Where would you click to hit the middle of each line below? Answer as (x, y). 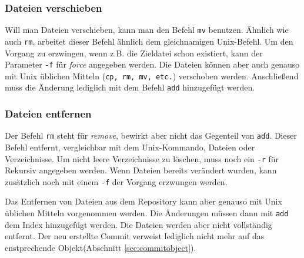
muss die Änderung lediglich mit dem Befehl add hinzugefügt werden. (130, 87)
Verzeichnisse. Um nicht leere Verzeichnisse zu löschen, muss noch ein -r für (142, 158)
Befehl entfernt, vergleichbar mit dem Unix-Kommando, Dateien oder (130, 147)
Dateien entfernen (48, 114)
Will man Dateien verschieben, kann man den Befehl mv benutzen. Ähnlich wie (147, 30)
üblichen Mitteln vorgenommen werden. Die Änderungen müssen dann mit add (147, 213)
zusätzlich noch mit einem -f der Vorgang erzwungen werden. (116, 181)
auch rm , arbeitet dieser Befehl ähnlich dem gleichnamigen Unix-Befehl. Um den (149, 41)
